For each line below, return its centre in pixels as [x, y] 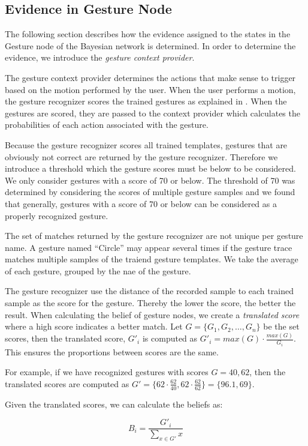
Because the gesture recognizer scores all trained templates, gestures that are [146, 144]
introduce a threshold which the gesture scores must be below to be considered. [150, 168]
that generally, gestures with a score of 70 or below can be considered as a [141, 203]
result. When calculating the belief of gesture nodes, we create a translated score [152, 314]
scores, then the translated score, [65, 338]
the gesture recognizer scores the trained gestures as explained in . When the [146, 101]
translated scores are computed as [67, 383]
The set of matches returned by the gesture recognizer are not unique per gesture [154, 236]
